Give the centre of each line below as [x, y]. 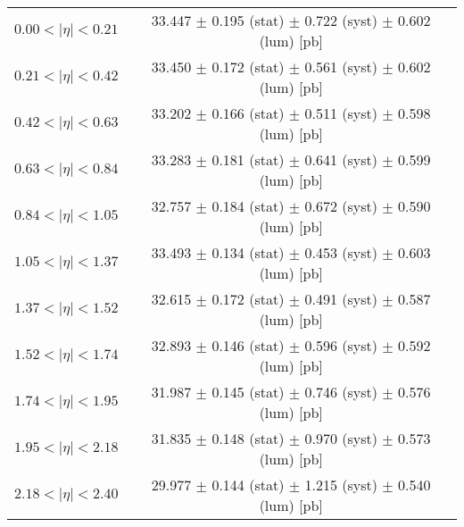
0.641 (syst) [341, 159]
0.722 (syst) [341, 20]
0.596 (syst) [341, 345]
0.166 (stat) [248, 113]
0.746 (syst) [341, 392]
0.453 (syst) [341, 252]
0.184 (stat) [248, 206]
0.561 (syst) [341, 67]
